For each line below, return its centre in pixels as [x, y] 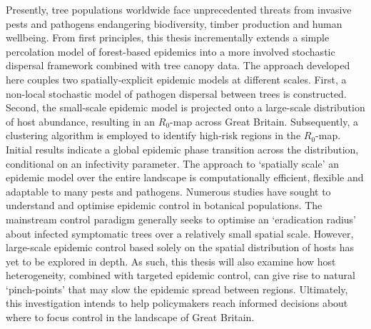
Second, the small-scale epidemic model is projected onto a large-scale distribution [185, 107]
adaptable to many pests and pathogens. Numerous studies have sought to [168, 191]
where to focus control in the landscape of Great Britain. [130, 317]
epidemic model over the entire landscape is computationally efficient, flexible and [185, 177]
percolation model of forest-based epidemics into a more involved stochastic [171, 51]
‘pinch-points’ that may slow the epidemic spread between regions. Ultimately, [177, 289]
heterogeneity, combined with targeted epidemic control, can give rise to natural [181, 275]
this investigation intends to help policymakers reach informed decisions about [177, 303]
